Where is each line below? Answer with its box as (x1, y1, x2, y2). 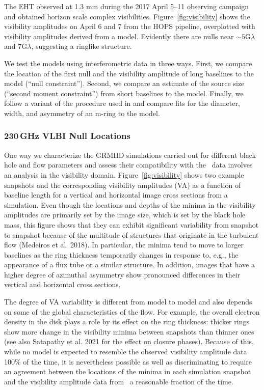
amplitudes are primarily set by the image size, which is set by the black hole (4, 209, 246, 220)
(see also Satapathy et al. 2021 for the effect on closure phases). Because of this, (4, 336, 254, 347)
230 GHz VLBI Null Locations (4, 129, 130, 142)
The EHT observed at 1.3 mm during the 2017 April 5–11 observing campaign (4, 1, 249, 11)
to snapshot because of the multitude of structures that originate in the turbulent (4, 229, 259, 240)
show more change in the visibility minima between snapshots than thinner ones (4, 326, 254, 337)
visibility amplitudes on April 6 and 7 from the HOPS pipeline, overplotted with (4, 21, 255, 32)
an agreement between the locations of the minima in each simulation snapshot (4, 366, 251, 377)
